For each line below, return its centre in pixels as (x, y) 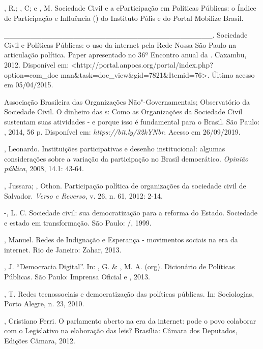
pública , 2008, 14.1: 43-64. (44, 168)
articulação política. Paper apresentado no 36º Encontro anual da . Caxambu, (125, 55)
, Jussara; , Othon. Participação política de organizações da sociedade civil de (125, 185)
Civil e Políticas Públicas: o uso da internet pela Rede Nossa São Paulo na (120, 44)
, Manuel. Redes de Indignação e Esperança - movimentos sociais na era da (121, 240)
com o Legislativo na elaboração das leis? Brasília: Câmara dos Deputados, (121, 330)
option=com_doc (31, 74)
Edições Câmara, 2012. (40, 341)
